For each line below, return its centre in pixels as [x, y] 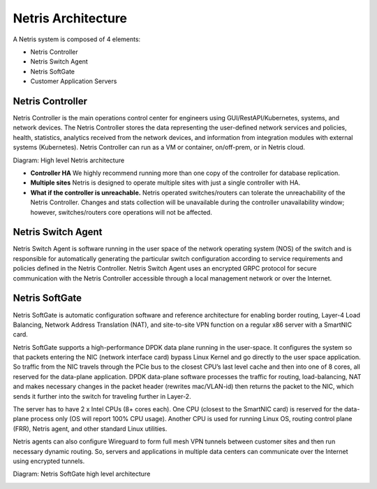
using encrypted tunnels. [49, 461]
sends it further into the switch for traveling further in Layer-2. [102, 396]
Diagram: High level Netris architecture [69, 160]
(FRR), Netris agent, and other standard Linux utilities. [90, 428]
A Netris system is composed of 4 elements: [77, 39]
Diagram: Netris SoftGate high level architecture [82, 474]
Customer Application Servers [74, 81]
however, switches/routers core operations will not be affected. [121, 212]
